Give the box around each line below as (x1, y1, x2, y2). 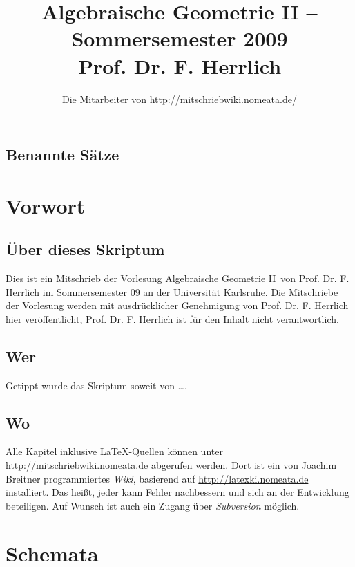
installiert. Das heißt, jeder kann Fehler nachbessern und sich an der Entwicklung (6, 485, 349, 499)
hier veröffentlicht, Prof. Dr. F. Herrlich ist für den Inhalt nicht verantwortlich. (6, 311, 339, 326)
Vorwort (6, 191, 86, 219)
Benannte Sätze (6, 144, 119, 165)
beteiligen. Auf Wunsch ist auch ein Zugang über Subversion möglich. (6, 498, 300, 512)
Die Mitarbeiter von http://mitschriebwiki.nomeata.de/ (62, 91, 297, 106)
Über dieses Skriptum (6, 239, 165, 260)
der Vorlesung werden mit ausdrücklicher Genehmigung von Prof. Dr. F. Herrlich (6, 298, 349, 313)
